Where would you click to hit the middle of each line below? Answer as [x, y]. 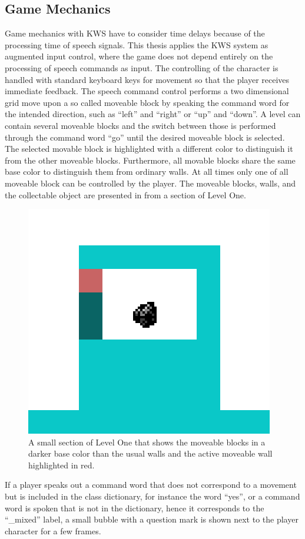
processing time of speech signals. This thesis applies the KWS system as [137, 44]
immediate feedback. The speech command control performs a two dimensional [147, 91]
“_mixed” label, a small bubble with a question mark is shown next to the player [152, 519]
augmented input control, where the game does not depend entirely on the [139, 56]
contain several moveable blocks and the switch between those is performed [140, 125]
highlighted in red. [62, 465]
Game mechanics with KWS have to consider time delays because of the [135, 33]
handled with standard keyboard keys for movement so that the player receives [147, 79]
